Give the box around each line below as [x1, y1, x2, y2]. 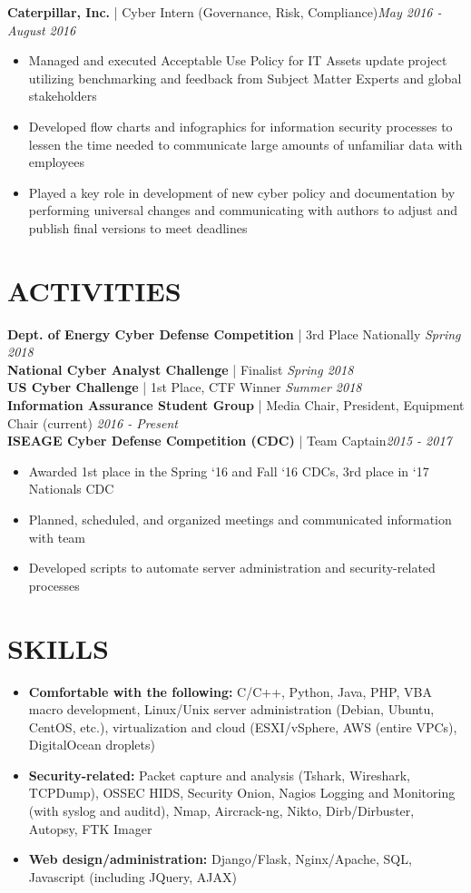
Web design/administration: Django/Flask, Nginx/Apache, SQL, [28, 849, 412, 868]
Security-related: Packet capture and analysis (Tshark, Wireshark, [28, 765, 410, 784]
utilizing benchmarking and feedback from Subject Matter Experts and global [28, 68, 462, 87]
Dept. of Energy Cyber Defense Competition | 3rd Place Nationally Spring [7, 324, 461, 343]
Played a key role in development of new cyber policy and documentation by [28, 182, 456, 201]
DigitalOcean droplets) [28, 735, 155, 754]
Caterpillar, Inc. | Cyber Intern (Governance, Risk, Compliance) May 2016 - [7, 3, 442, 21]
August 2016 [7, 20, 76, 39]
